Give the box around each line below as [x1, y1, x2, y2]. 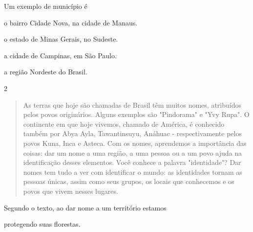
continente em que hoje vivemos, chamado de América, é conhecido [23, 118, 225, 129]
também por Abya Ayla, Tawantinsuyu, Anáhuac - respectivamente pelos [23, 128, 242, 139]
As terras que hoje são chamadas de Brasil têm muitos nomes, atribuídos [23, 99, 241, 110]
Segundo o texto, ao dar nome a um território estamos [4, 202, 167, 212]
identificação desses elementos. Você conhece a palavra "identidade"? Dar [23, 157, 241, 167]
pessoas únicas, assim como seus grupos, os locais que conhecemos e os [23, 176, 234, 186]
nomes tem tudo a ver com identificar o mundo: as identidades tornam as [23, 166, 242, 177]
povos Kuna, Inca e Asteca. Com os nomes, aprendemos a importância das [23, 138, 247, 148]
